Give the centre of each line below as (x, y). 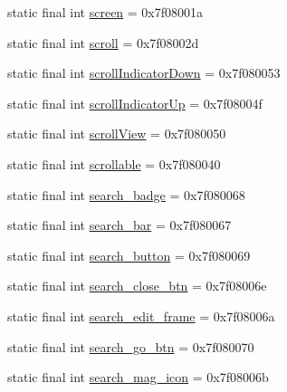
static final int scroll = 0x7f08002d (103, 42)
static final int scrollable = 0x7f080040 (114, 163)
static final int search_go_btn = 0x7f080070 (131, 346)
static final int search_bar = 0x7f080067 (120, 225)
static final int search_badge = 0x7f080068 (126, 194)
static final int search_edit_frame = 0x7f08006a (141, 316)
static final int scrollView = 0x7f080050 (117, 134)
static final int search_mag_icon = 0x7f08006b (138, 377)
